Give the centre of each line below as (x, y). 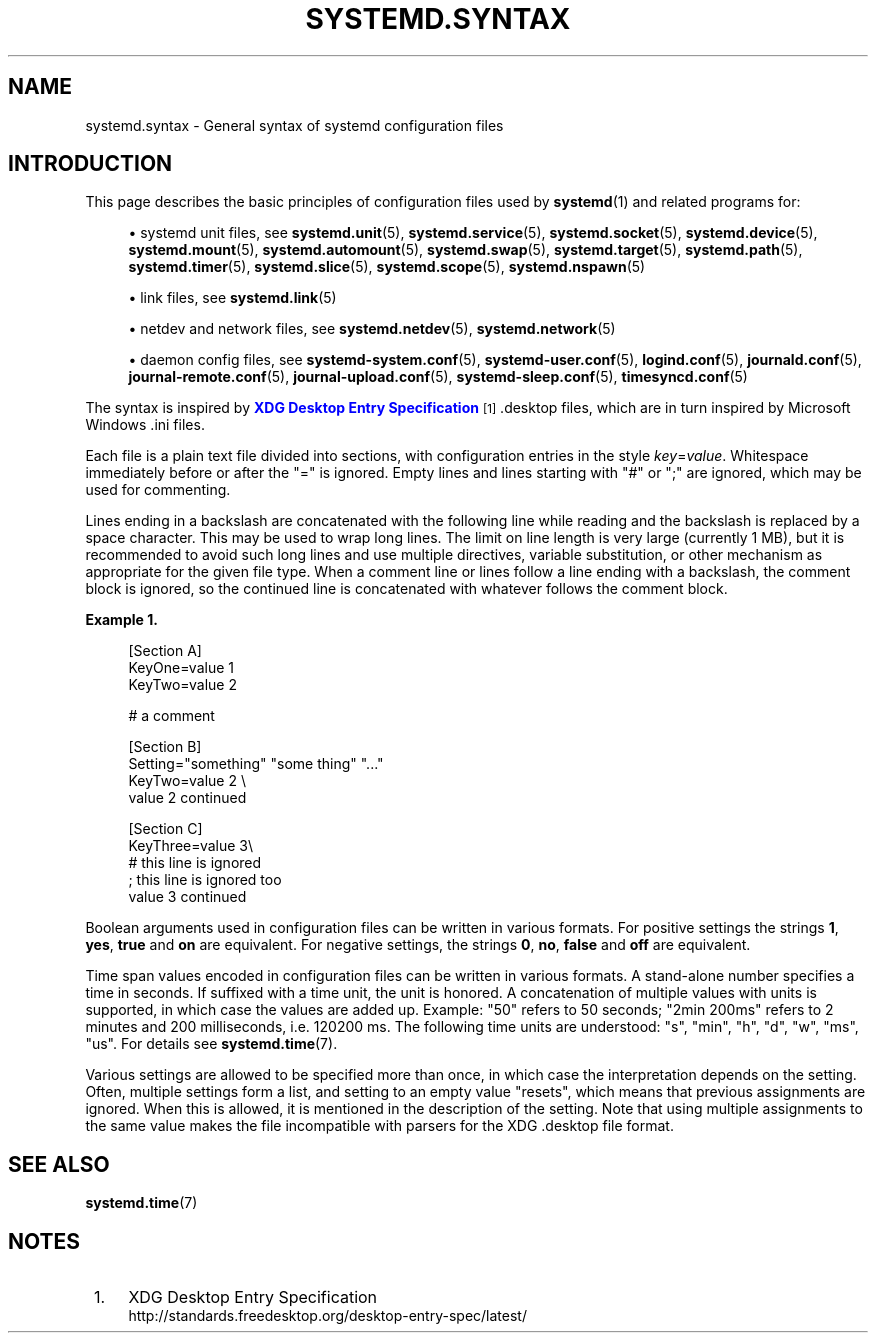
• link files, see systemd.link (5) (232, 298)
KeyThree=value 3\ (191, 846)
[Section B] (165, 747)
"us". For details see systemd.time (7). (211, 1044)
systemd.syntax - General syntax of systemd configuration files (294, 125)
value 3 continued (187, 897)
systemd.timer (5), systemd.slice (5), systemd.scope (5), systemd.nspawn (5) (387, 267)
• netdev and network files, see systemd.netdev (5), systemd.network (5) (372, 329)
